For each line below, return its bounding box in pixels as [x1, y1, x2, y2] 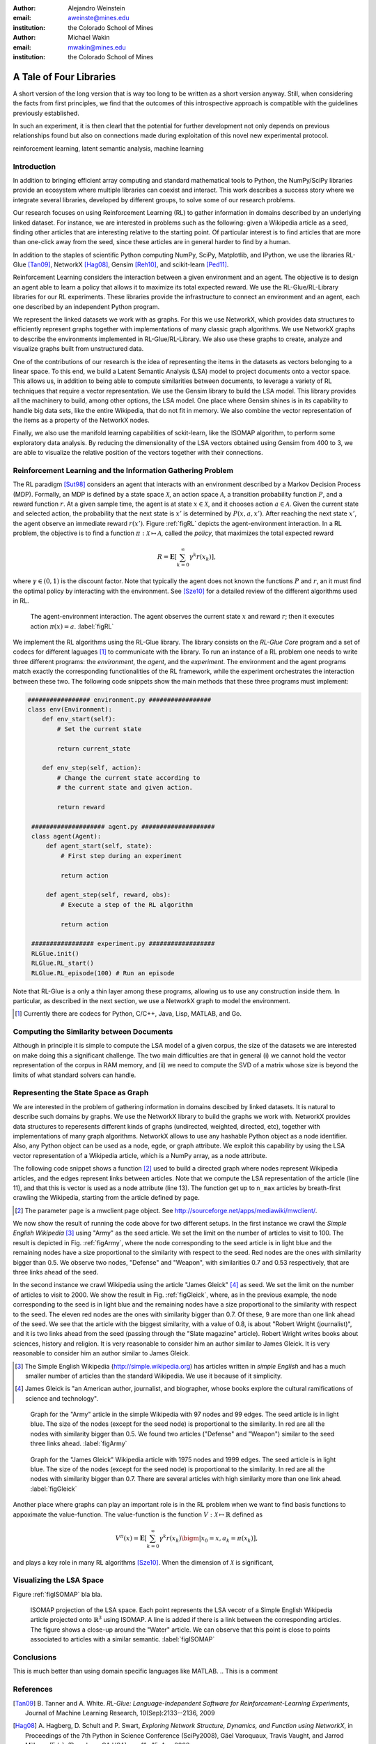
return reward [56, 803, 105, 811]
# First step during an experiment [60, 852, 182, 859]
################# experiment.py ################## [31, 940, 215, 948]
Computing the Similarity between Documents [13, 1027, 173, 1037]
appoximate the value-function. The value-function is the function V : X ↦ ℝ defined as [13, 1510, 263, 1519]
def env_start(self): [42, 715, 116, 723]
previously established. [13, 109, 79, 117]
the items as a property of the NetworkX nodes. [13, 416, 150, 424]
